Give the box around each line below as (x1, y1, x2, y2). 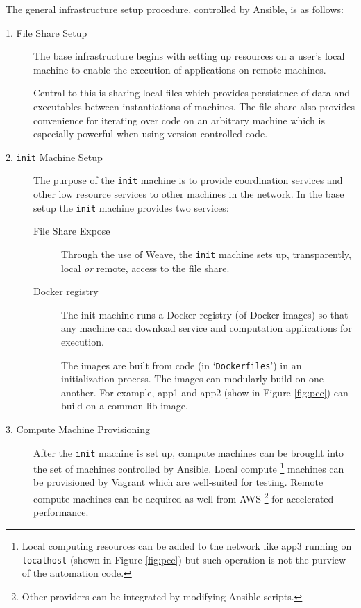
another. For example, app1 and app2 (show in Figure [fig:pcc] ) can (61, 385, 349, 399)
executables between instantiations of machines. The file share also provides (33, 99, 355, 113)
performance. (33, 505, 89, 519)
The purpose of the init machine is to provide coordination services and (33, 173, 343, 187)
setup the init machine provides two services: (33, 200, 229, 214)
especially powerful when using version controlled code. (33, 126, 268, 141)
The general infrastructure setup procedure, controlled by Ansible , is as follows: (6, 2, 344, 16)
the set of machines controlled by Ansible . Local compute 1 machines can (33, 459, 344, 475)
